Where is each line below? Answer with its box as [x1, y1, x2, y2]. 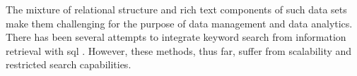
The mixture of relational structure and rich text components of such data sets [6, 2, 347, 16]
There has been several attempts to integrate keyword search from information [6, 30, 346, 44]
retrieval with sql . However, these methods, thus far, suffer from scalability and [6, 43, 352, 58]
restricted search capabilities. [6, 57, 131, 72]
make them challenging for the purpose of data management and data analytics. [6, 15, 353, 30]
